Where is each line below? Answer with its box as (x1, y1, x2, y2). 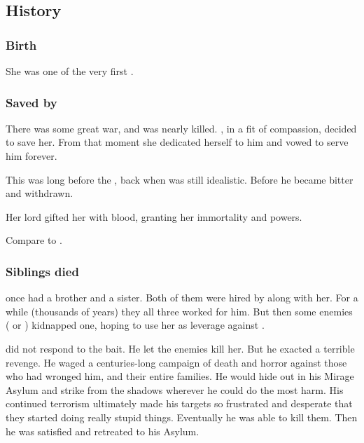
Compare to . (6, 233, 62, 247)
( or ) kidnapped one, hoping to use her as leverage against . (6, 318, 265, 332)
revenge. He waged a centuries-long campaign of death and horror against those (6, 355, 347, 369)
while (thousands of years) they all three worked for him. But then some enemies (6, 304, 353, 318)
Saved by (6, 93, 57, 111)
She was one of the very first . (6, 64, 134, 78)
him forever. (6, 149, 57, 163)
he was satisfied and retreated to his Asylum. (6, 423, 199, 438)
